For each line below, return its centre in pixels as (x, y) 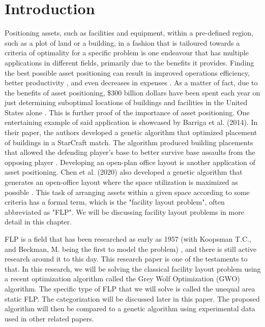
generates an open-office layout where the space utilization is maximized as (121, 182)
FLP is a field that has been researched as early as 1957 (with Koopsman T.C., (128, 239)
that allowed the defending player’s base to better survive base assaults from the (130, 152)
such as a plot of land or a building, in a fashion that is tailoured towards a (122, 42)
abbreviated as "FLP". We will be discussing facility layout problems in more (124, 211)
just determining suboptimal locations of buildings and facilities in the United (126, 102)
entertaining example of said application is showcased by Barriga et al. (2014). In (131, 122)
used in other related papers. (49, 318)
